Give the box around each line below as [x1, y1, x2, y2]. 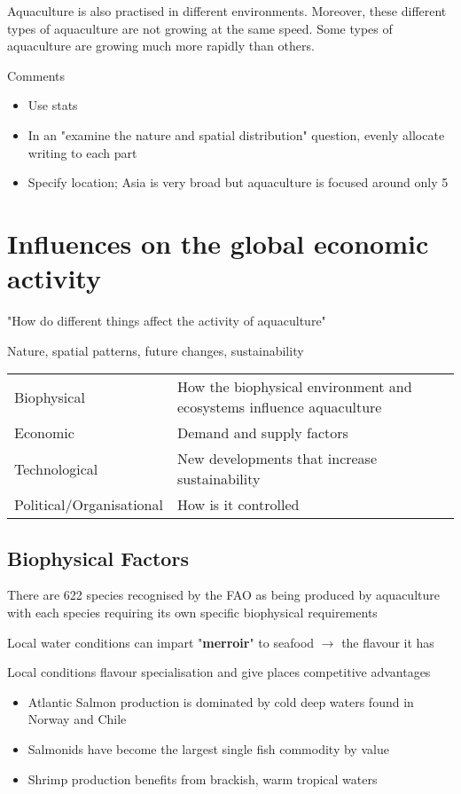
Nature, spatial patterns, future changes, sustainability [7, 341, 304, 359]
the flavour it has [341, 633, 434, 651]
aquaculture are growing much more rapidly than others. [7, 36, 315, 55]
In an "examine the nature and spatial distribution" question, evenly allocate [27, 125, 445, 144]
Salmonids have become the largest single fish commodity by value [27, 740, 389, 759]
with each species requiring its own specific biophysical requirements [7, 603, 378, 622]
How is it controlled [176, 494, 300, 515]
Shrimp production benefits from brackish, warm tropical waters [27, 769, 378, 788]
